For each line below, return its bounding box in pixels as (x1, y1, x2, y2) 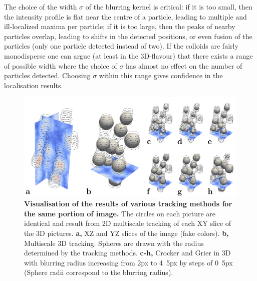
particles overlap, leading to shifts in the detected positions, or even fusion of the (4, 31, 252, 41)
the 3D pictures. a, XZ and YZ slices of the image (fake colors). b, (24, 227, 229, 238)
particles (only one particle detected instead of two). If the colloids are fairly (4, 41, 238, 51)
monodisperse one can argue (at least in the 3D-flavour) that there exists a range (4, 50, 253, 61)
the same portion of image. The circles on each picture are (24, 208, 216, 218)
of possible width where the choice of (4, 60, 117, 71)
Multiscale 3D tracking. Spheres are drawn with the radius (24, 237, 204, 248)
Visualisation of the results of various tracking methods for (24, 198, 232, 209)
